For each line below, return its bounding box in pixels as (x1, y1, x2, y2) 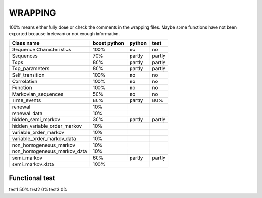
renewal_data (12, 110, 43, 116)
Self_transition (12, 72, 45, 79)
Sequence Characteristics (12, 46, 71, 53)
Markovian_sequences (12, 91, 64, 98)
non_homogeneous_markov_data (12, 148, 87, 155)
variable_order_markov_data (12, 135, 76, 142)
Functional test (9, 174, 55, 182)
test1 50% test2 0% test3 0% (9, 186, 68, 192)
